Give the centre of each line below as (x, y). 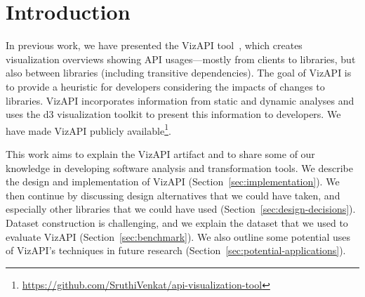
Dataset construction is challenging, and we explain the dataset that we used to (177, 222)
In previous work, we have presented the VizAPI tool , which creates (154, 45)
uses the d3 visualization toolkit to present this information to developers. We (173, 114)
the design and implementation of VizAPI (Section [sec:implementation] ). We (173, 181)
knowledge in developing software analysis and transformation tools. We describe (179, 167)
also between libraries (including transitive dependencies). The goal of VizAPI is (179, 73)
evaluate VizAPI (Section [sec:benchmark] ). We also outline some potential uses (178, 236)
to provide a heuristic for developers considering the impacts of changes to (165, 86)
